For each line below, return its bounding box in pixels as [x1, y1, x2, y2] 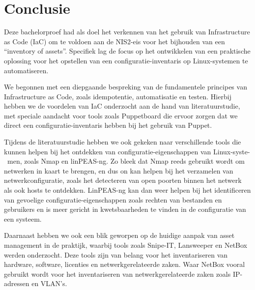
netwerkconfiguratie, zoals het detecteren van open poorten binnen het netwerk [4, 175, 242, 185]
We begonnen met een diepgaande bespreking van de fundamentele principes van [4, 82, 247, 92]
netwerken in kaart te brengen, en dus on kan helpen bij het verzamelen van [4, 165, 233, 175]
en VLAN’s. [31, 278, 67, 289]
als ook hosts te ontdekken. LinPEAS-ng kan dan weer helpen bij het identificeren [4, 185, 251, 195]
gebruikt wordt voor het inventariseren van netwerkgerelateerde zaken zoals [4, 268, 231, 279]
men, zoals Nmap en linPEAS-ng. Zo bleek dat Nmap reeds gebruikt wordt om [7, 156, 245, 166]
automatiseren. [4, 65, 49, 75]
